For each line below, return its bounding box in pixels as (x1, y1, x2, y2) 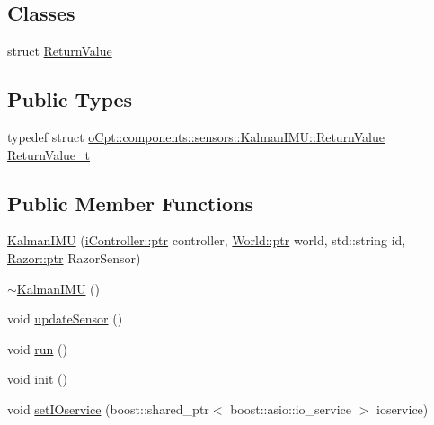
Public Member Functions (7, 189, 253, 217)
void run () (7, 339, 67, 358)
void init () (7, 369, 67, 388)
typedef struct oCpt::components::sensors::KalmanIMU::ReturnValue (7, 128, 385, 146)
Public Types (7, 85, 133, 113)
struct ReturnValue (7, 41, 112, 60)
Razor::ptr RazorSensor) (7, 248, 141, 267)
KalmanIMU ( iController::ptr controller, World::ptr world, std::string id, (7, 231, 406, 250)
